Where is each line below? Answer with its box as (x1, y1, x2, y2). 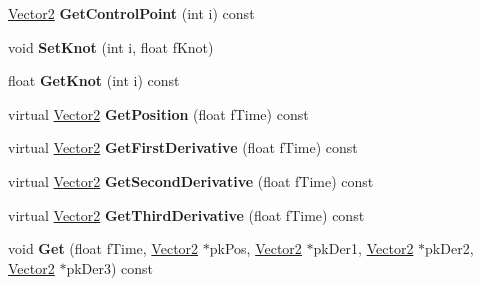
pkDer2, (425, 238, 474, 259)
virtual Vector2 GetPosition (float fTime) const (8, 103, 309, 124)
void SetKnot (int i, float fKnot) (8, 36, 214, 57)
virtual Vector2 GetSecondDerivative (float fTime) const (8, 170, 374, 191)
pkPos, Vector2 (209, 238, 302, 259)
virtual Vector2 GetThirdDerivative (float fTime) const (8, 204, 365, 225)
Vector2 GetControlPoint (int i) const (8, 3, 255, 23)
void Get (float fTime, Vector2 (8, 238, 199, 259)
